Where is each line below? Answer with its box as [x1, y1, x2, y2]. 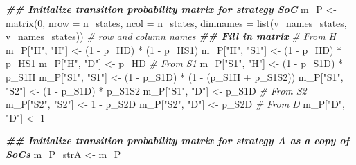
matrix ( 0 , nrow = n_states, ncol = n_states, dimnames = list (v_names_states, [6, 15, 347, 30]
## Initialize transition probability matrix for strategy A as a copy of [6, 133, 350, 148]
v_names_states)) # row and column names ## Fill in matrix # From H [6, 29, 336, 43]
